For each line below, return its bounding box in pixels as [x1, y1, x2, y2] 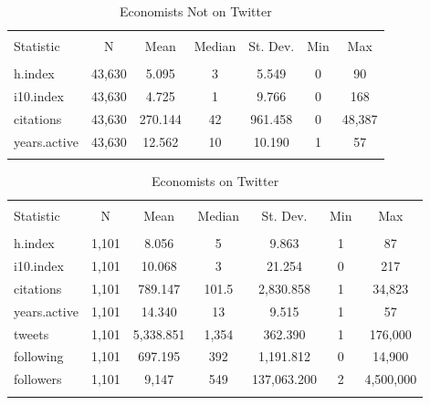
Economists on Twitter [152, 171, 279, 191]
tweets [14, 324, 49, 343]
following [14, 347, 64, 366]
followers [14, 369, 62, 389]
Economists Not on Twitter [119, 2, 272, 20]
